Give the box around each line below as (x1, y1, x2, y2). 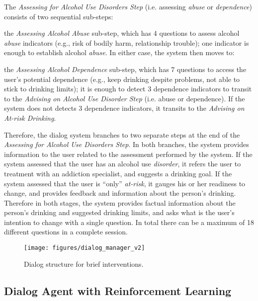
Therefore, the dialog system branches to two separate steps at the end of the (4, 129, 240, 140)
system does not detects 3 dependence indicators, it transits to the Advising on (4, 103, 245, 113)
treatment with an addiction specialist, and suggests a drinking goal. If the (4, 168, 232, 178)
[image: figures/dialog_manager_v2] (24, 244, 145, 252)
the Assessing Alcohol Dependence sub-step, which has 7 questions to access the (4, 64, 247, 74)
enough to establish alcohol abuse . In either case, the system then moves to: (4, 47, 235, 58)
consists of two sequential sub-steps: (4, 11, 113, 21)
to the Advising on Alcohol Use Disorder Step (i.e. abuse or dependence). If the (4, 93, 245, 103)
